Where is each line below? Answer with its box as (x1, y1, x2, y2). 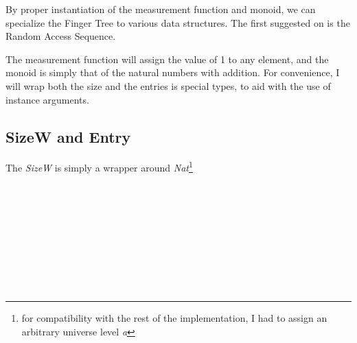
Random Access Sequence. (5, 29, 116, 43)
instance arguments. (5, 92, 89, 106)
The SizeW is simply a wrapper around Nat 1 (5, 158, 193, 175)
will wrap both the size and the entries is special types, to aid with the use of (5, 78, 331, 93)
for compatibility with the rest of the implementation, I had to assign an (21, 311, 327, 325)
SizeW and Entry (5, 126, 131, 147)
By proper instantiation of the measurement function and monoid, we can (5, 2, 316, 16)
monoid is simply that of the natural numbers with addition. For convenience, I (5, 65, 340, 80)
